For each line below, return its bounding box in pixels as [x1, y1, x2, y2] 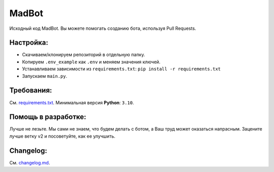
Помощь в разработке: [9, 113, 86, 121]
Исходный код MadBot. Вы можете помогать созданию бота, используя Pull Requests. [9, 25, 196, 31]
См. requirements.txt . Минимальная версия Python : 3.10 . [9, 99, 134, 106]
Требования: [9, 86, 52, 95]
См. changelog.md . [9, 159, 50, 165]
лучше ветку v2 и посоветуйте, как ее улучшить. [9, 133, 116, 139]
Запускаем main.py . [22, 73, 67, 79]
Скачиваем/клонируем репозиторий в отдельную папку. [22, 52, 146, 58]
